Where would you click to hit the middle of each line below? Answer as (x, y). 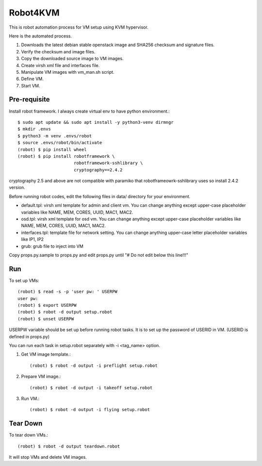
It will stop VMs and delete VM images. (48, 457)
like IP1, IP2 (32, 239)
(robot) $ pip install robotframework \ (66, 156)
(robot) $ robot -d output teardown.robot (69, 446)
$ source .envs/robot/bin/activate (60, 143)
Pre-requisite (29, 100)
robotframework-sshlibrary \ (108, 163)
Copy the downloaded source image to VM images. (72, 59)
